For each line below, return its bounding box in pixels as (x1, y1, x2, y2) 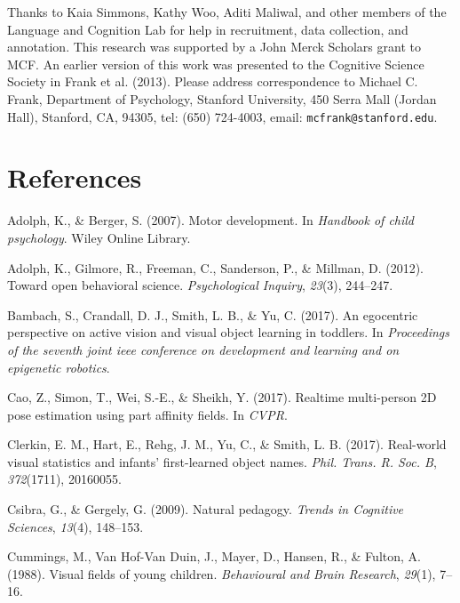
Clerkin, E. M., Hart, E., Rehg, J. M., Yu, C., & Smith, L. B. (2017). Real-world (7, 435, 447, 454)
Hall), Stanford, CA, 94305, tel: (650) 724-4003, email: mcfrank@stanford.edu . (7, 107, 438, 125)
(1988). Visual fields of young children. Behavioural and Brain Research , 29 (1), (7, 564, 436, 583)
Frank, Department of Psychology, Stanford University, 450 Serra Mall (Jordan (7, 89, 437, 108)
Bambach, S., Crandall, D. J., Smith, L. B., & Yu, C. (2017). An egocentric (7, 305, 418, 324)
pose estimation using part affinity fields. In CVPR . (7, 405, 288, 423)
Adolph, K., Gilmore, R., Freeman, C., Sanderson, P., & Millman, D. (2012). (7, 258, 424, 277)
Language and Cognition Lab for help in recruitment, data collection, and (7, 20, 408, 38)
